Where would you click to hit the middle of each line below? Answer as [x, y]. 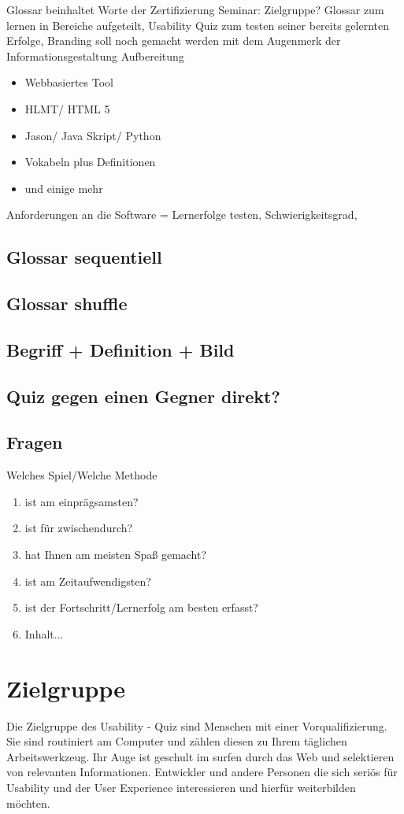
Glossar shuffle [67, 303]
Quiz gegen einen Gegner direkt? [143, 396]
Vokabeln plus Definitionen [90, 162]
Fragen [35, 442]
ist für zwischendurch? [79, 528]
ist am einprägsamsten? [82, 501]
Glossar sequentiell [84, 257]
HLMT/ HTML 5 [67, 108]
